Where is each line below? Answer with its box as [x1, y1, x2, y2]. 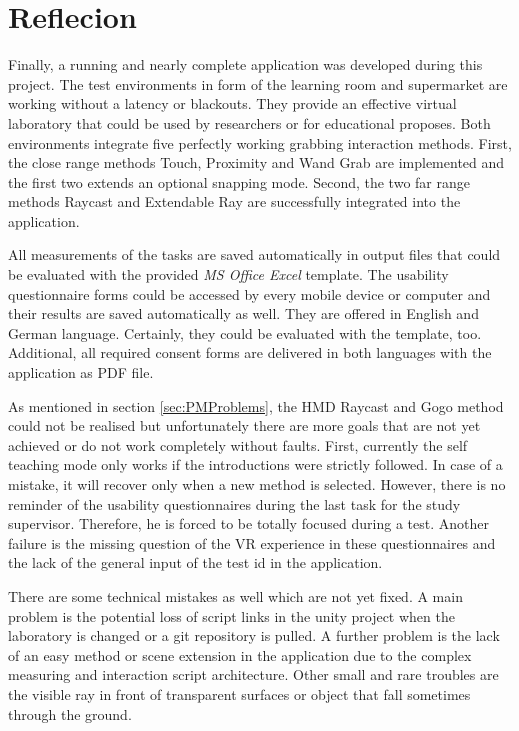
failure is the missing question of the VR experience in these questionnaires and [8, 532, 496, 553]
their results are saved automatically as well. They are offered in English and [8, 303, 479, 324]
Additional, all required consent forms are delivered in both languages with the [8, 342, 492, 363]
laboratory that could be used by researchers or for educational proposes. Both [8, 112, 491, 133]
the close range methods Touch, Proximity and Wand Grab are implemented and [8, 152, 505, 173]
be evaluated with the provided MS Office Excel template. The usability [8, 264, 449, 285]
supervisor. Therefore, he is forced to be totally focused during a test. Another [8, 513, 489, 534]
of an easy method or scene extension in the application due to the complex [8, 644, 472, 665]
